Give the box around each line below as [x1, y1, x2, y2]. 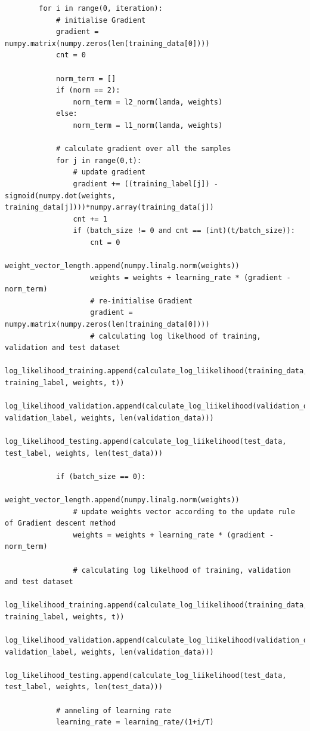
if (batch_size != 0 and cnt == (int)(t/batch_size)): [73, 226, 295, 235]
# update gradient [73, 168, 146, 177]
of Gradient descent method [5, 519, 116, 528]
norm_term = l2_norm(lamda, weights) [73, 97, 223, 106]
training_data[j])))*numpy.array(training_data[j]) [5, 203, 214, 212]
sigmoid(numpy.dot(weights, [5, 191, 116, 200]
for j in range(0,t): [55, 156, 142, 165]
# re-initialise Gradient [90, 296, 193, 305]
